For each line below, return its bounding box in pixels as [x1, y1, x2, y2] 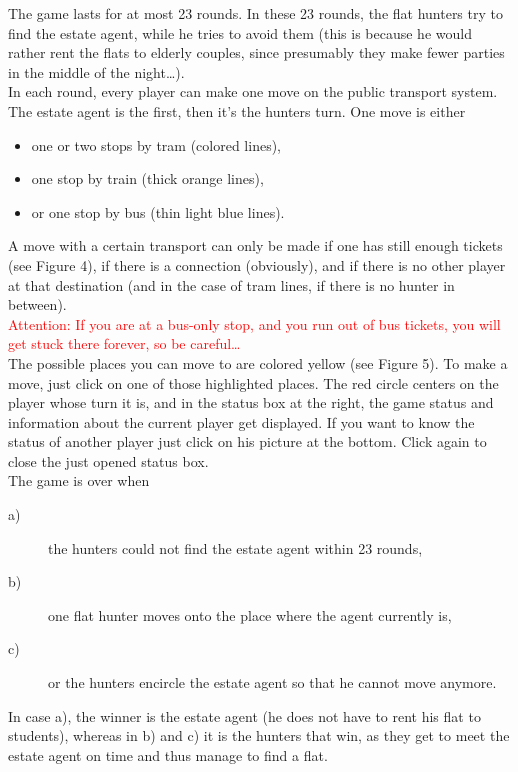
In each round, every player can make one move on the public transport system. [8, 81, 498, 102]
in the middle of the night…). [8, 61, 185, 82]
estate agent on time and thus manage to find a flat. [8, 744, 328, 765]
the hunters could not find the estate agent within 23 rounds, [48, 537, 423, 558]
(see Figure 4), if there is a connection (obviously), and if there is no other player [8, 254, 506, 275]
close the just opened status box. [8, 450, 209, 471]
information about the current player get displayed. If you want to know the [8, 411, 475, 432]
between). [8, 294, 67, 315]
